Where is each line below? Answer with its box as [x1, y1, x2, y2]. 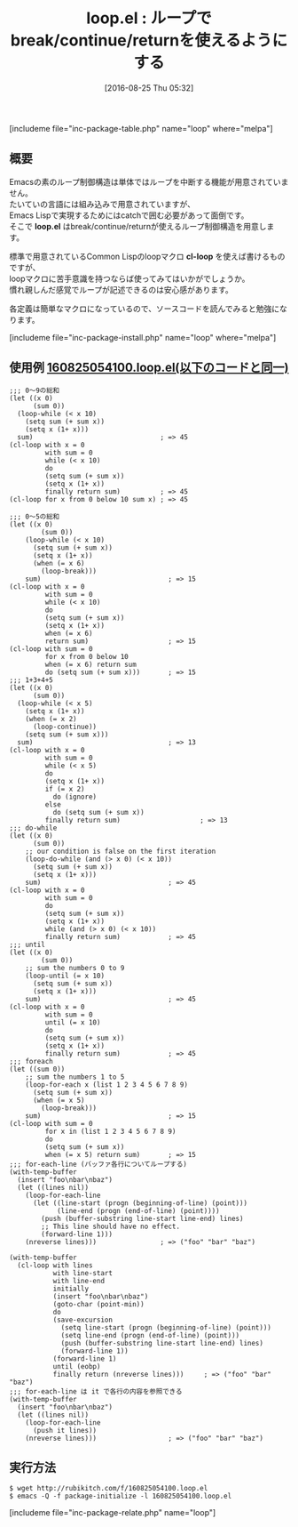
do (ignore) [52, 792, 98, 801]
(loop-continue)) [32, 722, 98, 731]
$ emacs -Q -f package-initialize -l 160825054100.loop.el [9, 1491, 232, 1501]
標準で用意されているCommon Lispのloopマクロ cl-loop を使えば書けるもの [9, 251, 286, 261]
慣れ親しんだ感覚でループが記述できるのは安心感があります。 [9, 284, 233, 294]
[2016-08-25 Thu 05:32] [104, 82, 194, 93]
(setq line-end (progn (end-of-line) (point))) [60, 1330, 240, 1339]
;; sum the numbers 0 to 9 [25, 963, 125, 972]
